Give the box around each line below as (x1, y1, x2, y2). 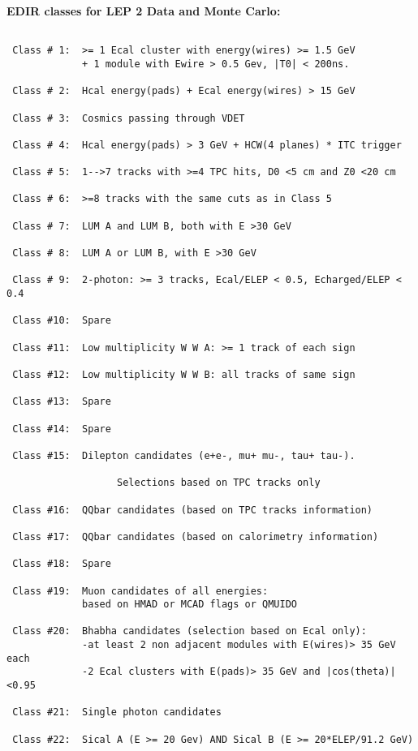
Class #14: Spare (12, 423, 111, 435)
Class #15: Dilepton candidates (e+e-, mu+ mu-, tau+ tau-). (12, 449, 356, 461)
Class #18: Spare (12, 558, 111, 570)
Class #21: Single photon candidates (12, 706, 222, 719)
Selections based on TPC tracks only (117, 477, 321, 489)
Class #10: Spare (12, 315, 111, 327)
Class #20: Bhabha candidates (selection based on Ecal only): (12, 625, 367, 637)
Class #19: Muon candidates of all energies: (12, 585, 269, 597)
